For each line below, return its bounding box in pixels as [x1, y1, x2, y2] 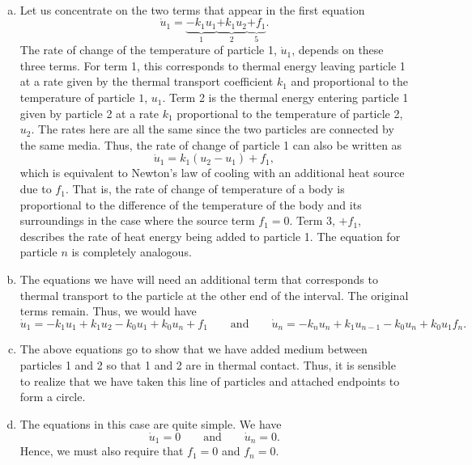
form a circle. [19, 388, 86, 405]
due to [19, 180, 52, 197]
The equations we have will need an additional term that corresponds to [19, 271, 378, 288]
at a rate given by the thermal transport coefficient [19, 73, 274, 90]
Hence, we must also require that [19, 442, 184, 459]
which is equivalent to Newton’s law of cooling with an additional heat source [19, 164, 405, 181]
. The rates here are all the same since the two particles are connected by [31, 120, 394, 137]
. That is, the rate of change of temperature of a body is [65, 180, 345, 197]
